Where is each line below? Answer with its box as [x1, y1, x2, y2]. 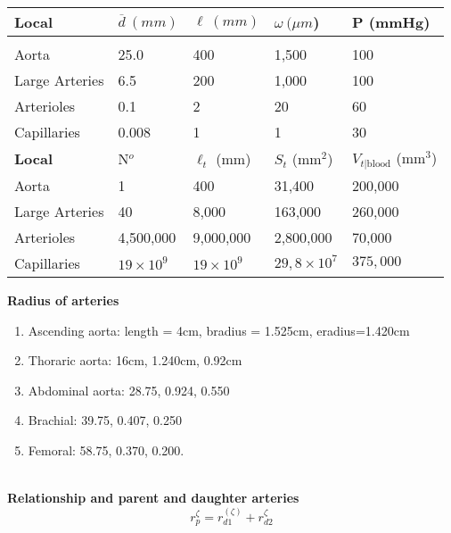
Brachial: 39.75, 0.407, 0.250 [28, 411, 182, 429]
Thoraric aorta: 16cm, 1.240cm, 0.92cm [28, 351, 242, 370]
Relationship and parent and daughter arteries [7, 488, 299, 507]
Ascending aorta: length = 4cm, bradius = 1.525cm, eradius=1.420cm [28, 321, 410, 339]
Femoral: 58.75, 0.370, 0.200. [28, 440, 184, 459]
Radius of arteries [7, 290, 119, 309]
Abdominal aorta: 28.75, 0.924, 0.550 [28, 380, 230, 399]
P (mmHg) [352, 12, 430, 32]
